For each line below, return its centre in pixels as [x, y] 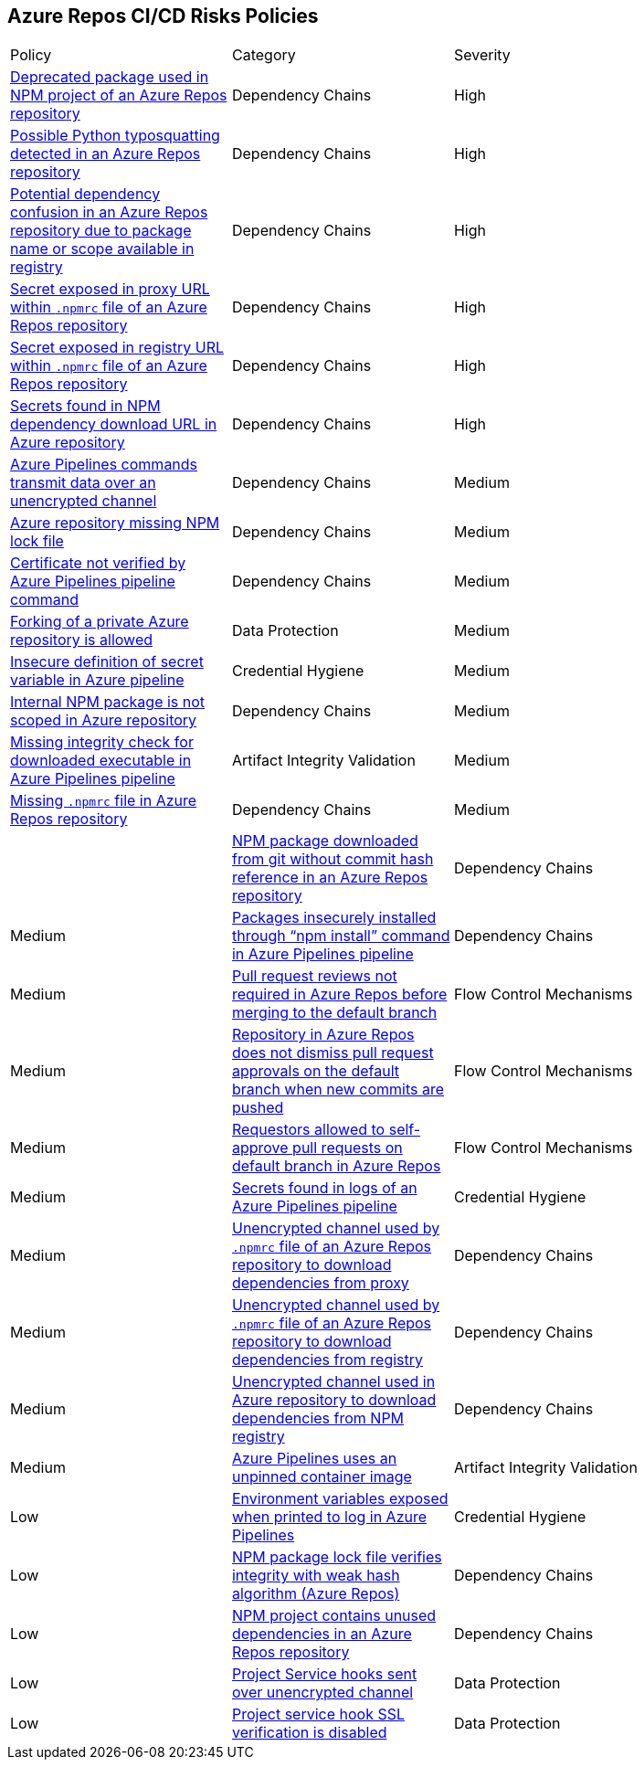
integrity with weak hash [316, 1576]
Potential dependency [85, 194]
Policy [31, 55]
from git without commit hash [333, 859]
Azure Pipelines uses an [314, 1459]
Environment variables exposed [340, 1499]
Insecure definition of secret [107, 662]
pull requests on [348, 1148]
